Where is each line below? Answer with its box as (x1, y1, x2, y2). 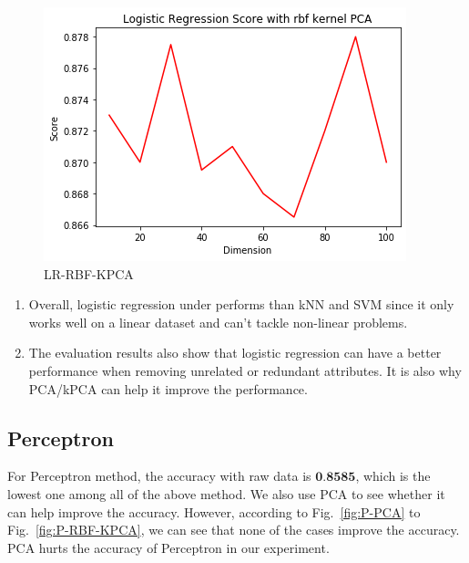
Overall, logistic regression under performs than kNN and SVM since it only (28, 295, 454, 314)
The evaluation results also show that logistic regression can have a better (28, 343, 442, 362)
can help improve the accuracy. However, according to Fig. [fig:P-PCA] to (7, 502, 421, 521)
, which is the (355, 466, 431, 485)
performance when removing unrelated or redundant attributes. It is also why (28, 360, 462, 380)
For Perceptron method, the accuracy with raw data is (7, 466, 311, 485)
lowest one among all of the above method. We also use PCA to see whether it (7, 484, 445, 503)
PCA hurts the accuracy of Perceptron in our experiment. (7, 537, 330, 557)
